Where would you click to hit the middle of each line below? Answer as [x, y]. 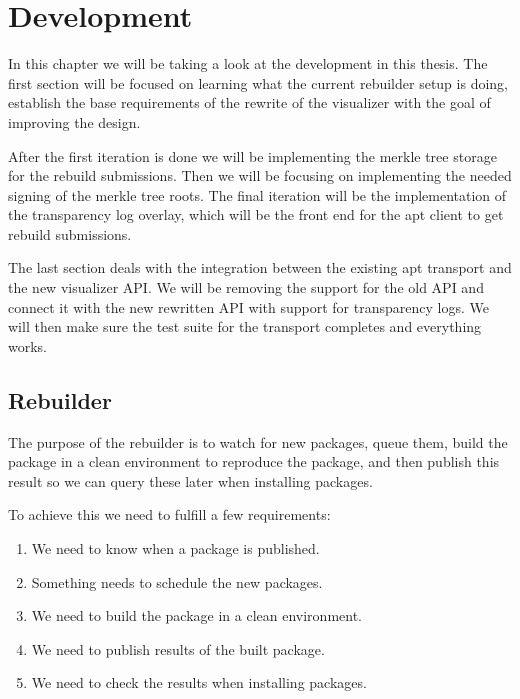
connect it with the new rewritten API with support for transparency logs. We [248, 306]
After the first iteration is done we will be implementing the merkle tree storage [252, 155]
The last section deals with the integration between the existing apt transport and [260, 267]
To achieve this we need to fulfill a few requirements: [169, 514]
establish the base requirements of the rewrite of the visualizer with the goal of [249, 102]
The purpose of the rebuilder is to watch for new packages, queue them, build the [258, 441]
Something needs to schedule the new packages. [177, 581]
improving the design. [74, 121]
